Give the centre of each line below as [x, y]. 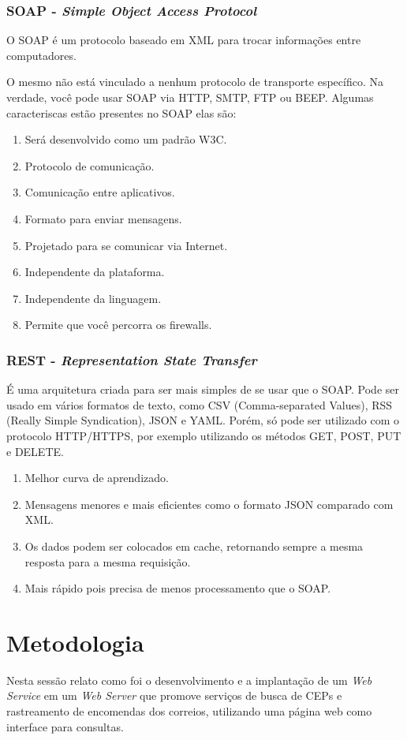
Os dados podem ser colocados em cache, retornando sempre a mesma [194, 546]
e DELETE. [35, 451]
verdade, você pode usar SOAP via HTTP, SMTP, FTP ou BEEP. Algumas [190, 97]
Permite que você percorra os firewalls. [118, 325]
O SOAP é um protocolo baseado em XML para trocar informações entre [184, 40]
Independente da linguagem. [93, 298]
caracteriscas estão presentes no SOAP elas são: [121, 112]
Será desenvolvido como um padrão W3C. [126, 139]
